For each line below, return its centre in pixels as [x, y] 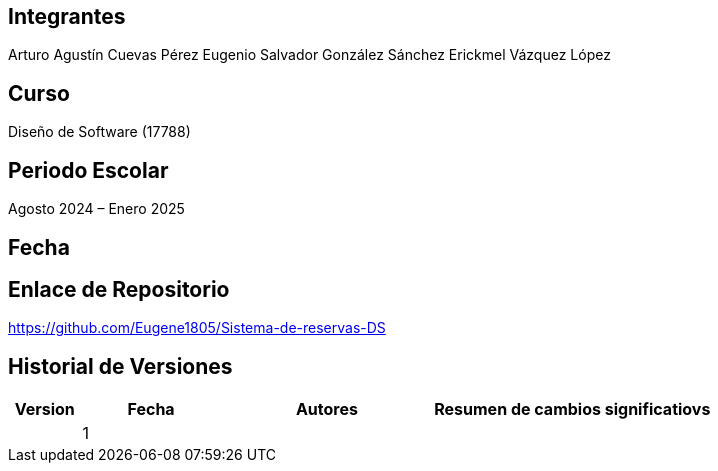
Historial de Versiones [120, 366]
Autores [326, 409]
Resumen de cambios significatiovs [572, 409]
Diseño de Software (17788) [99, 132]
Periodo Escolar [88, 170]
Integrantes [67, 16]
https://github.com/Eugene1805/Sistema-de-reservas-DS [197, 328]
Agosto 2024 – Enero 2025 [96, 209]
